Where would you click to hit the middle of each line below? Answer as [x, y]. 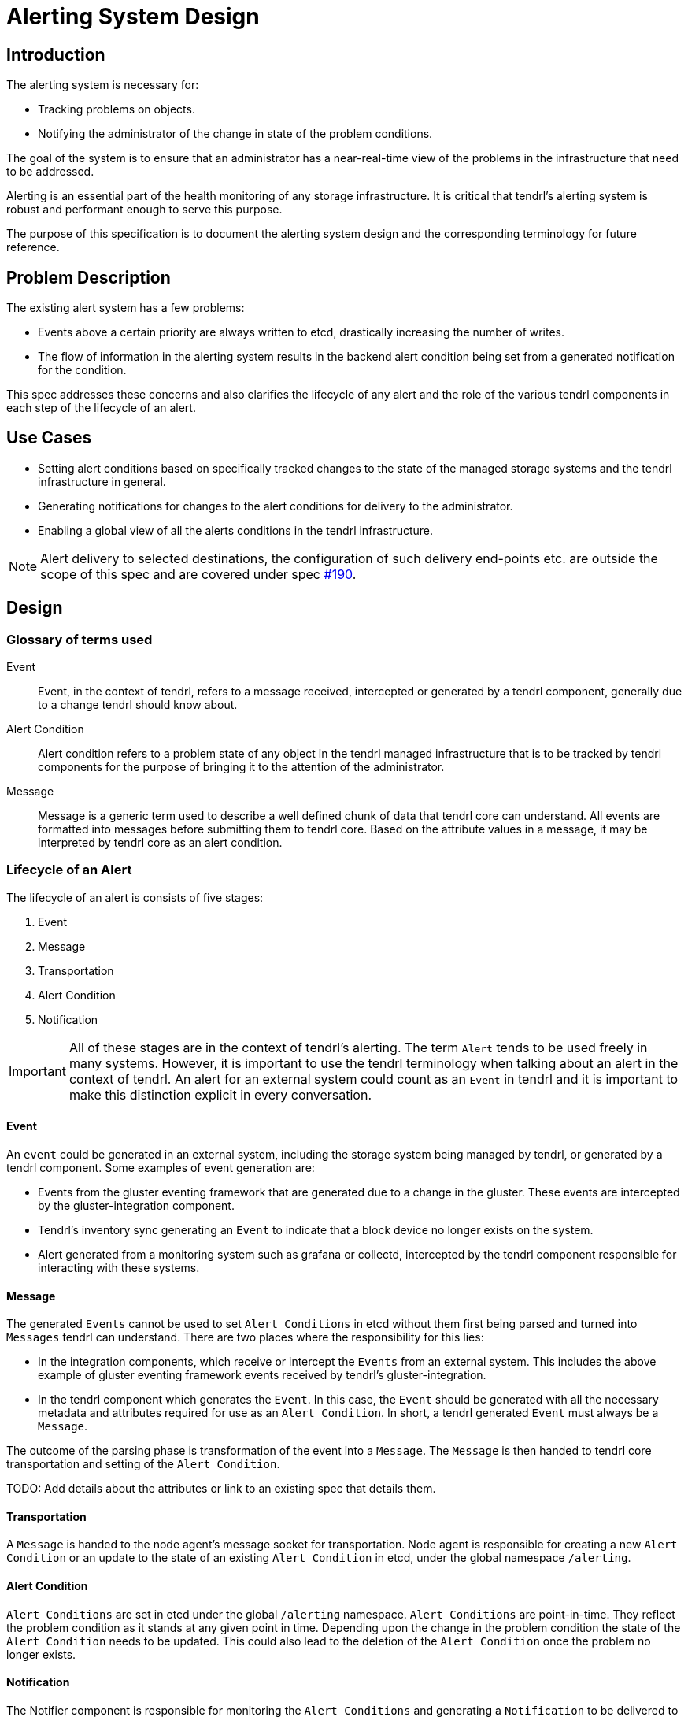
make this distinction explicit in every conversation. [220, 1094]
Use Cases [49, 438]
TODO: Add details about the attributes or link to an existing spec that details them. [221, 1489]
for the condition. [82, 370]
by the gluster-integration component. [136, 1206]
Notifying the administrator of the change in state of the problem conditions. [235, 134]
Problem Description [89, 277]
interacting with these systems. [119, 1268]
